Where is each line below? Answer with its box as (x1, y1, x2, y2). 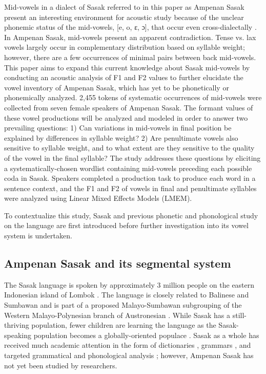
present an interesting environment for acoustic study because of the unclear (4, 11, 244, 22)
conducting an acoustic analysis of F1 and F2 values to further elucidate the (4, 72, 243, 83)
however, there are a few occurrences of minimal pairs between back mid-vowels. (4, 51, 256, 62)
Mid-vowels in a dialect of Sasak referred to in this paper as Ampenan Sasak (4, 2, 244, 12)
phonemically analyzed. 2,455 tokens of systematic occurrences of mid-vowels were (4, 92, 262, 103)
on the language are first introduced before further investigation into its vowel (4, 220, 249, 231)
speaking (4, 329, 31, 340)
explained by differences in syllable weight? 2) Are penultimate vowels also (4, 132, 238, 143)
